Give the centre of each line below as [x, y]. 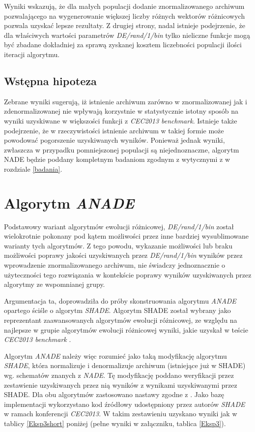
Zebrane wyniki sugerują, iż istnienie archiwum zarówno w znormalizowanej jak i [126, 101]
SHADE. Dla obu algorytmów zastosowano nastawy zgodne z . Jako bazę [114, 394]
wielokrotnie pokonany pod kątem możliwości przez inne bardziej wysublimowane [127, 236]
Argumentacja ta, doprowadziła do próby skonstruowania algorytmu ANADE [120, 300]
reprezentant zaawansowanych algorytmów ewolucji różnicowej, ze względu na [121, 320]
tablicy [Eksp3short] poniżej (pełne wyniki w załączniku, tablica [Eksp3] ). [115, 423]
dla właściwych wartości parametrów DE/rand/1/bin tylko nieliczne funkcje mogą [127, 35]
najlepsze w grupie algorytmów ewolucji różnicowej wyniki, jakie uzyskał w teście [126, 329]
